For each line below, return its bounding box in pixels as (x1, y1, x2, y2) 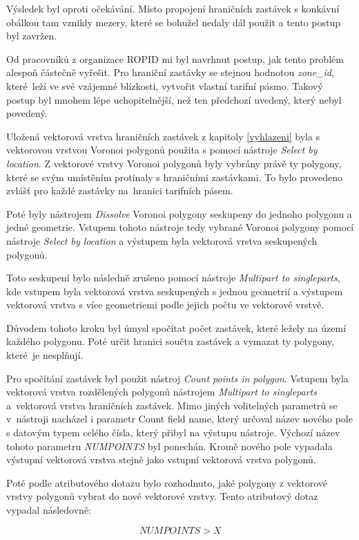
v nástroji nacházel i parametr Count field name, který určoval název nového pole (6, 411, 353, 426)
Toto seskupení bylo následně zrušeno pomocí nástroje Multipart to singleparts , (6, 270, 340, 285)
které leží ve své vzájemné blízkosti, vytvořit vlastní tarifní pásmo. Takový (6, 78, 323, 93)
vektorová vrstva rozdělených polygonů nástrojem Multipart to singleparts (6, 384, 317, 399)
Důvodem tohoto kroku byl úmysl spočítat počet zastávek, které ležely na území (6, 320, 347, 335)
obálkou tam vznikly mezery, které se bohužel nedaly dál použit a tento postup (6, 15, 341, 29)
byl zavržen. (6, 28, 57, 43)
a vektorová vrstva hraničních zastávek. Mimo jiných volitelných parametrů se (6, 398, 338, 412)
